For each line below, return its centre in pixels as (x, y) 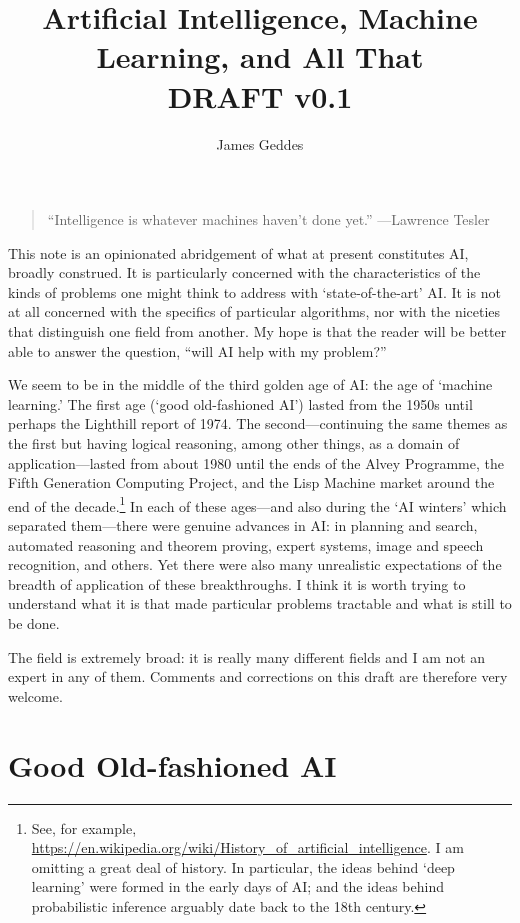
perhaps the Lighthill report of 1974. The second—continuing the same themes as (258, 423)
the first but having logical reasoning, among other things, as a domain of (234, 443)
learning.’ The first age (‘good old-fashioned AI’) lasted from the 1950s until (240, 403)
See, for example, (84, 827)
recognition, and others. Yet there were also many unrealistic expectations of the (255, 564)
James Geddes (260, 143)
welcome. (35, 695)
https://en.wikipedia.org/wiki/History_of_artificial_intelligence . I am (247, 847)
